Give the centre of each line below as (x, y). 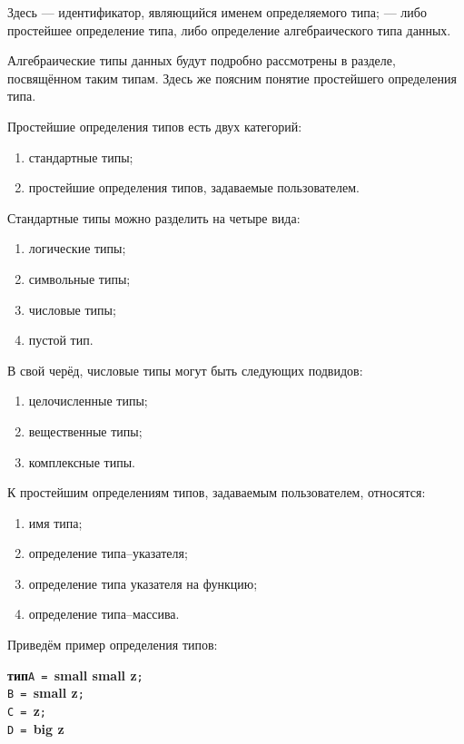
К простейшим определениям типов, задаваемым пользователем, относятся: (217, 492)
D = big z (36, 728)
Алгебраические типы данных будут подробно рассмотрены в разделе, (202, 60)
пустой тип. (61, 340)
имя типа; (55, 522)
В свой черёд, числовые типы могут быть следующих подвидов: (185, 370)
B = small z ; (46, 693)
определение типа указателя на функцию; (143, 583)
